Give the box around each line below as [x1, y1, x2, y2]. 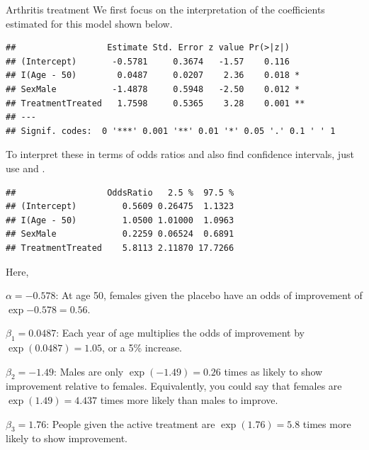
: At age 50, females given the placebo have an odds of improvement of [55, 288, 363, 303]
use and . [6, 160, 45, 175]
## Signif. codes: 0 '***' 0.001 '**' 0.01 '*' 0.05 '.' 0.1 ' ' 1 [6, 125, 336, 136]
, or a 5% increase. [102, 340, 183, 355]
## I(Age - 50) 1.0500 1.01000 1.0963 [6, 215, 234, 225]
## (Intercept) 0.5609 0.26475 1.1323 [6, 201, 234, 212]
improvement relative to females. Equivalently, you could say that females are [6, 378, 342, 393]
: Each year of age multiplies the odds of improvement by [56, 325, 305, 340]
